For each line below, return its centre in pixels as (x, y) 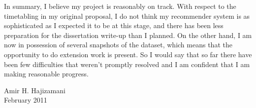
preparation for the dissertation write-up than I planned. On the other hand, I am (128, 35)
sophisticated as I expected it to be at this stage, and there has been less (114, 25)
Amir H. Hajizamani (35, 90)
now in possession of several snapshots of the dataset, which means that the (118, 45)
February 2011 (26, 100)
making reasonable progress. (46, 74)
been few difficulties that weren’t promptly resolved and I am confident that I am (127, 64)
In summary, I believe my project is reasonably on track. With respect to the (120, 6)
